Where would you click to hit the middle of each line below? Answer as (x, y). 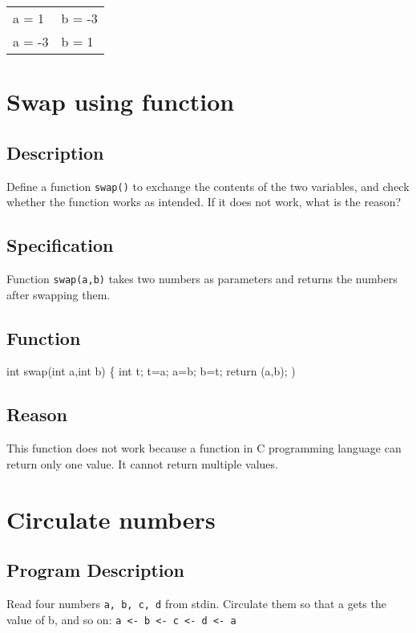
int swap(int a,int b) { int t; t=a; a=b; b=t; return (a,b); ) (151, 371)
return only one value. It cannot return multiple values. (142, 463)
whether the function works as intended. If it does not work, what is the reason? (204, 202)
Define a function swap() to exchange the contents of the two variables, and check (208, 186)
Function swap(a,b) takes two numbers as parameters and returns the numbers (202, 279)
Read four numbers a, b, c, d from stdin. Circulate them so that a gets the (196, 604)
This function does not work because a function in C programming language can (204, 448)
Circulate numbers (111, 519)
